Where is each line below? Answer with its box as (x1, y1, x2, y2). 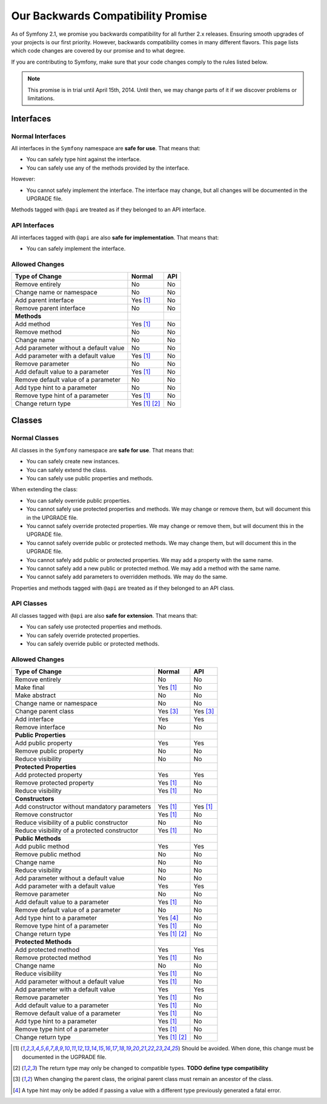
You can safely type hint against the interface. (26, 156, 142, 163)
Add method (15, 320, 51, 328)
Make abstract (15, 691, 56, 699)
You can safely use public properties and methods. (26, 475, 154, 481)
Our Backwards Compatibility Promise (11, 9, 207, 22)
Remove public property (15, 747, 84, 755)
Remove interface (15, 723, 66, 732)
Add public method (15, 842, 70, 851)
